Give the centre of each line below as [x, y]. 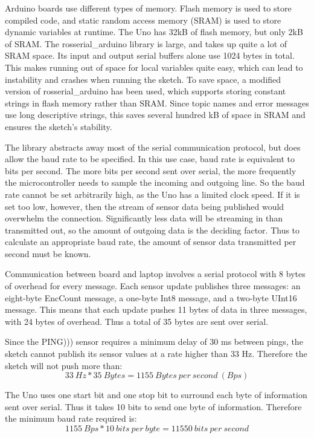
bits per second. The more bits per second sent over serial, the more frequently [151, 170]
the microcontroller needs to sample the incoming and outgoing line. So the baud [155, 182]
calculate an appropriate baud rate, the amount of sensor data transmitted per [151, 242]
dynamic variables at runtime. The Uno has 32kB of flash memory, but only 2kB [154, 32]
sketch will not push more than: [64, 365]
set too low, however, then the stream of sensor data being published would [145, 206]
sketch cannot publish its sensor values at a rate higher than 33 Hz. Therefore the [156, 354]
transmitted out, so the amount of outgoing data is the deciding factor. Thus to [152, 230]
